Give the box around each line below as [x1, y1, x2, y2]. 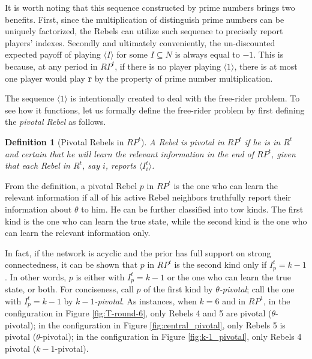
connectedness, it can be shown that [5, 258, 138, 271]
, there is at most [234, 59, 298, 72]
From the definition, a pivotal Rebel [5, 179, 137, 192]
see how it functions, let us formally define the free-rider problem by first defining [5, 103, 305, 116]
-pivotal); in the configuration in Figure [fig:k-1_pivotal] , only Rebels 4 [40, 330, 302, 343]
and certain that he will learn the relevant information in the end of [5, 147, 254, 160]
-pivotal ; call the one [219, 283, 295, 295]
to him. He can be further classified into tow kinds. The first [81, 202, 304, 215]
